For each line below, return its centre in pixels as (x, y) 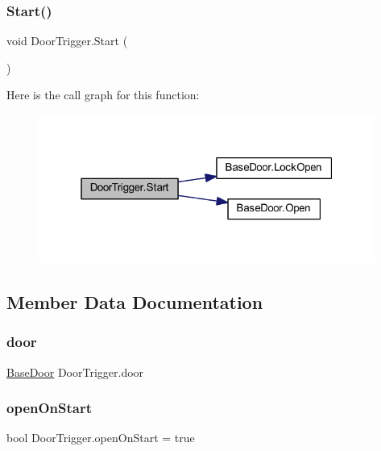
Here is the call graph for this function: (103, 95)
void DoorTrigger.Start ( (67, 41)
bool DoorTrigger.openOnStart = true (101, 438)
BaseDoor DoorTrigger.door (75, 372)
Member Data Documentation (135, 302)
